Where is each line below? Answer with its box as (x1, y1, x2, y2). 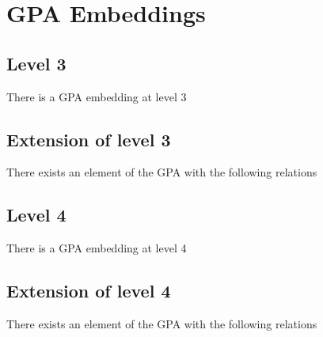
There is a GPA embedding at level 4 (6, 240, 187, 256)
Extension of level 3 (6, 127, 171, 151)
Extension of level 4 (6, 278, 171, 303)
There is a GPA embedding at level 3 (6, 88, 187, 104)
